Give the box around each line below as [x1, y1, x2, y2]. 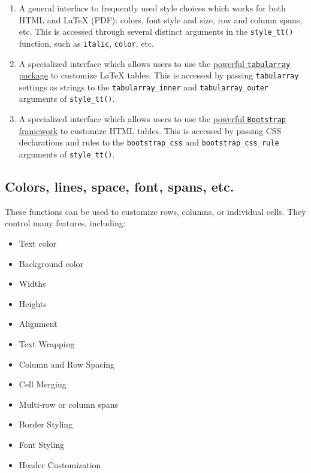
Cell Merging [19, 378, 67, 390]
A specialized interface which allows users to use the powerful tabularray [19, 57, 291, 69]
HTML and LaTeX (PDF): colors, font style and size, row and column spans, [19, 13, 303, 26]
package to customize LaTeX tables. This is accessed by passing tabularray [19, 69, 299, 81]
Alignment [19, 317, 58, 330]
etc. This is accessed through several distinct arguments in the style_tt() [19, 25, 294, 38]
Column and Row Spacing [19, 357, 115, 370]
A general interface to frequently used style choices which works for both [19, 2, 286, 14]
